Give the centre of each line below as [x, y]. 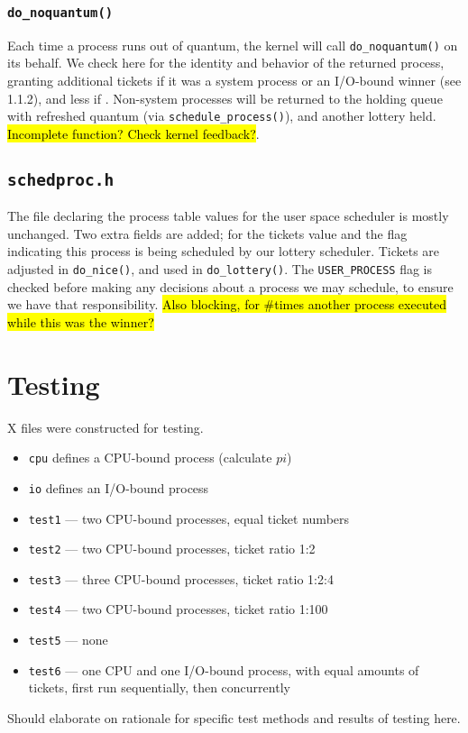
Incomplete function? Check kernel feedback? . [133, 133]
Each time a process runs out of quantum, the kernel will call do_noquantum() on [233, 45]
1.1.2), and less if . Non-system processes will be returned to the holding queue [225, 98]
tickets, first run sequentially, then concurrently [159, 687]
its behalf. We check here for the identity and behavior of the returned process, [226, 63]
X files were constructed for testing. [106, 427]
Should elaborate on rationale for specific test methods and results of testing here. [234, 718]
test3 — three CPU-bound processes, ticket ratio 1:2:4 [181, 578]
